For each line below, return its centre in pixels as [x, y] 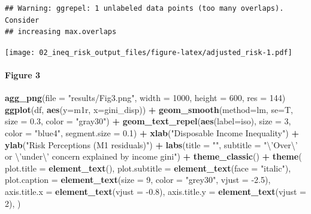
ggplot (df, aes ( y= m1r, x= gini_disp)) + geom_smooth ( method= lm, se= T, [149, 109]
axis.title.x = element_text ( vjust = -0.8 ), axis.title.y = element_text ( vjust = [155, 191]
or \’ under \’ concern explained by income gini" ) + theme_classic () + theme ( [153, 156]
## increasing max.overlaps [61, 32]
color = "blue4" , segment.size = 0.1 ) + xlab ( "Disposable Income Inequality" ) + [152, 133]
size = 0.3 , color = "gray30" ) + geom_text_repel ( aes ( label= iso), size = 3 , [148, 121]
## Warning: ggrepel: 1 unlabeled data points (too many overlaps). [144, 8]
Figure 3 [23, 75]
